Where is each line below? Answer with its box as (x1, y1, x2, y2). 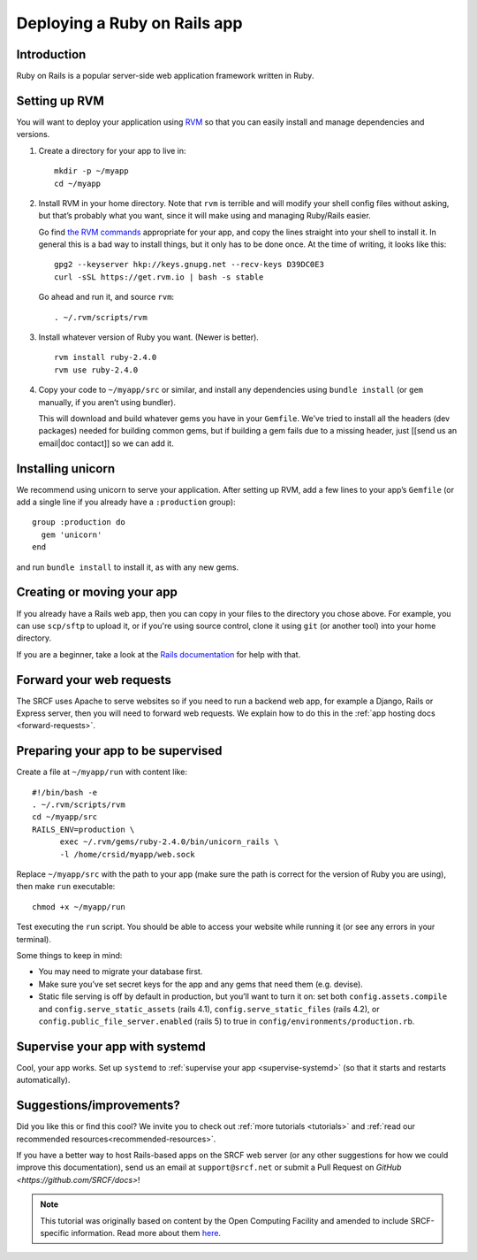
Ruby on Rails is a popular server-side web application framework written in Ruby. (16, 71, 314, 81)
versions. (16, 129, 50, 140)
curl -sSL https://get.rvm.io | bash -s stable (54, 272, 264, 282)
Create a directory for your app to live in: (38, 145, 186, 156)
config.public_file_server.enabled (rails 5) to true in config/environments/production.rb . (38, 1016, 415, 1026)
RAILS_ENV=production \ (32, 824, 135, 834)
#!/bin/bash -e (32, 787, 98, 797)
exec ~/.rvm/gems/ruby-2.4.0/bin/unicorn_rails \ (59, 837, 279, 847)
